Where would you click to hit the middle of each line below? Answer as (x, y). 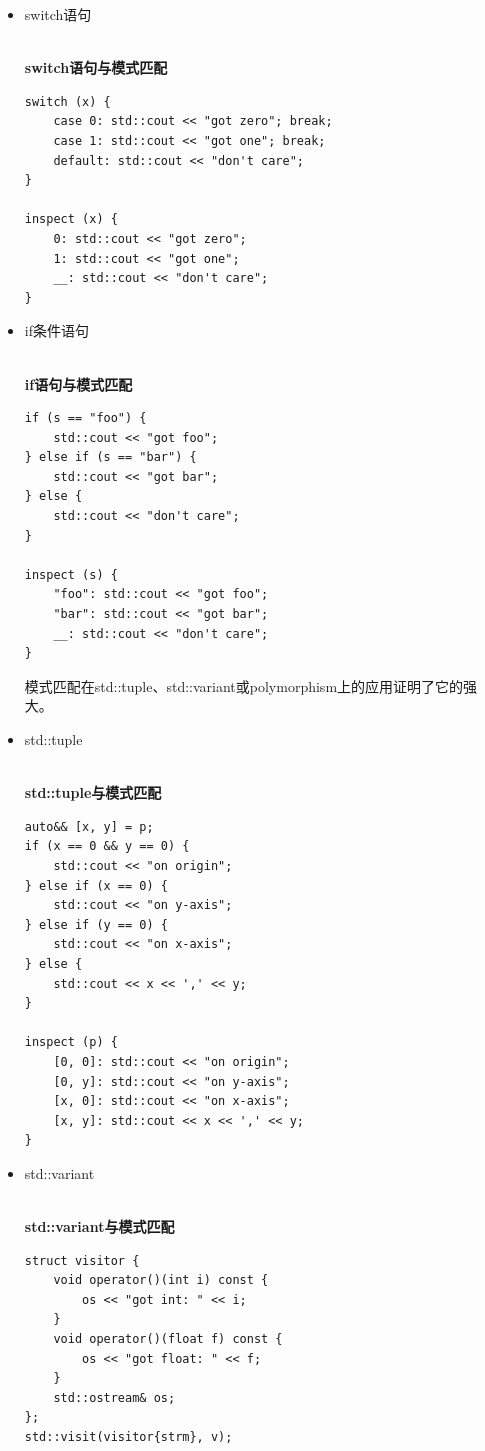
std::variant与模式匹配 (99, 1226)
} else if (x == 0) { (96, 885)
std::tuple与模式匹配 (93, 792)
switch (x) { (67, 101)
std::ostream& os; (114, 1397)
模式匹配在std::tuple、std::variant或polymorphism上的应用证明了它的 (244, 685)
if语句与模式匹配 (78, 383)
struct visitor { (82, 1260)
